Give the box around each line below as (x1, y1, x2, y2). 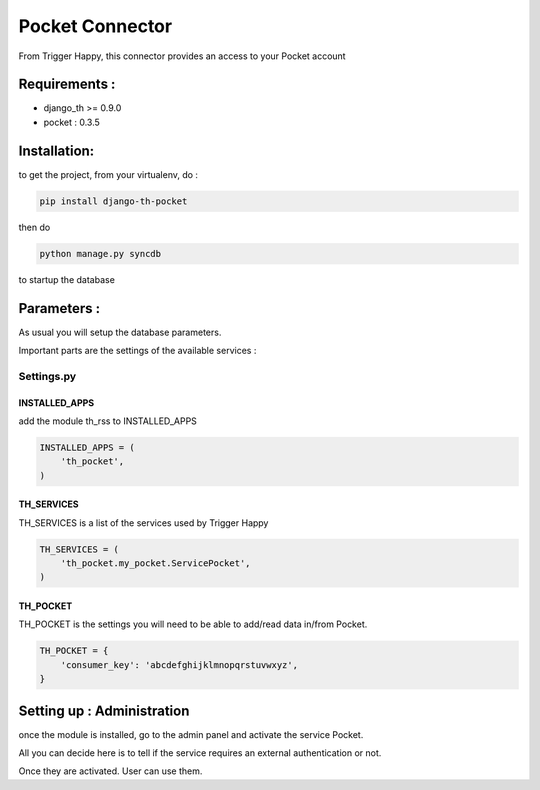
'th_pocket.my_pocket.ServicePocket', (60, 558, 251, 569)
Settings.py (18, 369, 77, 383)
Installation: (18, 142, 95, 159)
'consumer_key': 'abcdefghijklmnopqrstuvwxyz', (60, 659, 299, 670)
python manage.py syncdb (39, 248, 162, 259)
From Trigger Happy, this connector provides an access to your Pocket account (18, 50, 346, 62)
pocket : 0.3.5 (43, 116, 100, 128)
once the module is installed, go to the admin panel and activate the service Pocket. (18, 728, 364, 740)
